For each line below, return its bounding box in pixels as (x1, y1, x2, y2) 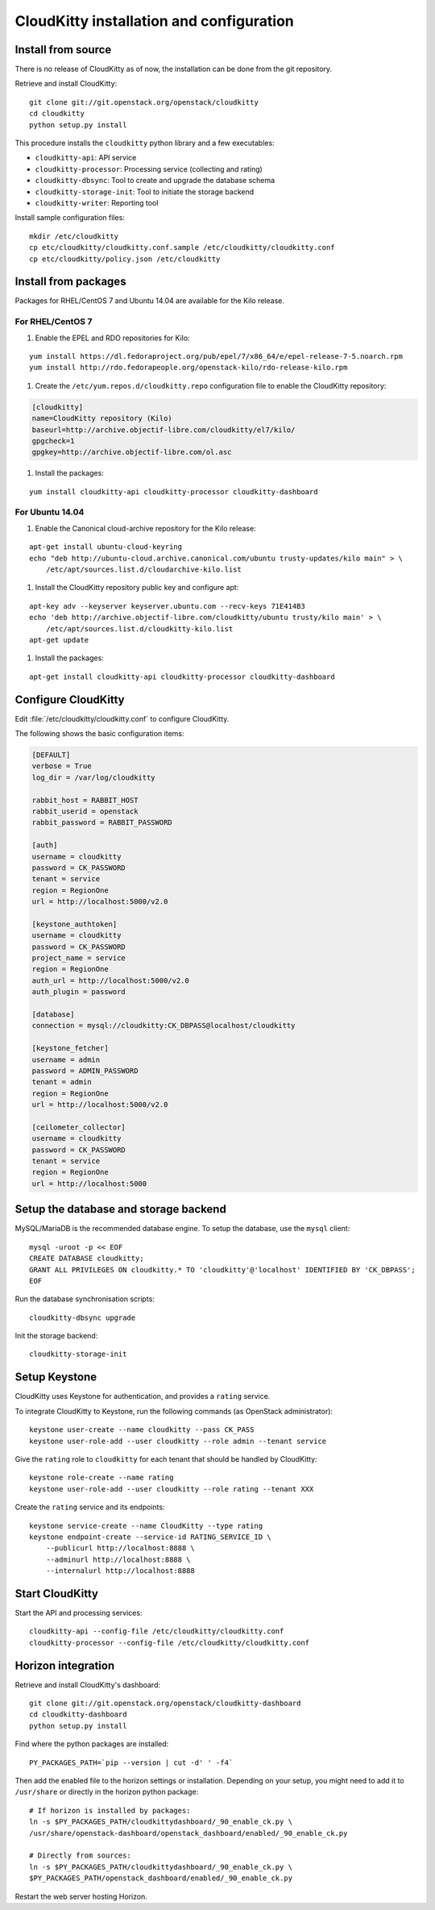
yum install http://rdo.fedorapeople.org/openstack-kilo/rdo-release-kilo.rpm (29, 363, 348, 372)
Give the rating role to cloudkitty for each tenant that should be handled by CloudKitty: (14, 1454, 317, 1463)
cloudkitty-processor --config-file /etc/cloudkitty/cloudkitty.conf (29, 1637, 310, 1647)
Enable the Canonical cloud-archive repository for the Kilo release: (35, 523, 257, 533)
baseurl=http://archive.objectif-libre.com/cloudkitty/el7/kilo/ (31, 425, 296, 435)
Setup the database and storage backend (14, 1202, 227, 1217)
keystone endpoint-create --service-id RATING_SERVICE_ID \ (29, 1532, 271, 1542)
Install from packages (14, 275, 126, 289)
